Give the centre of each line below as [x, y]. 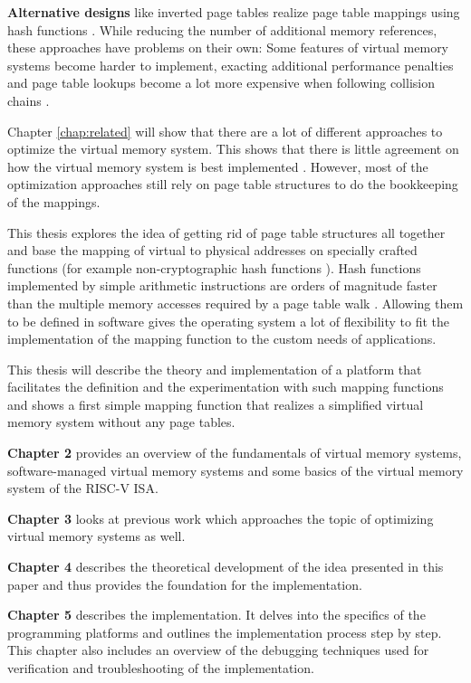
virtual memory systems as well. [96, 536]
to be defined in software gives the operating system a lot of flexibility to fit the [229, 321]
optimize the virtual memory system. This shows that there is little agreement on [233, 149]
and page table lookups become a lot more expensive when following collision [221, 83]
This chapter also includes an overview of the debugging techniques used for [218, 650]
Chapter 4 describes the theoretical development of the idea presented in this [226, 567]
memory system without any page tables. [121, 422]
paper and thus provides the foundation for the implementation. [185, 584]
